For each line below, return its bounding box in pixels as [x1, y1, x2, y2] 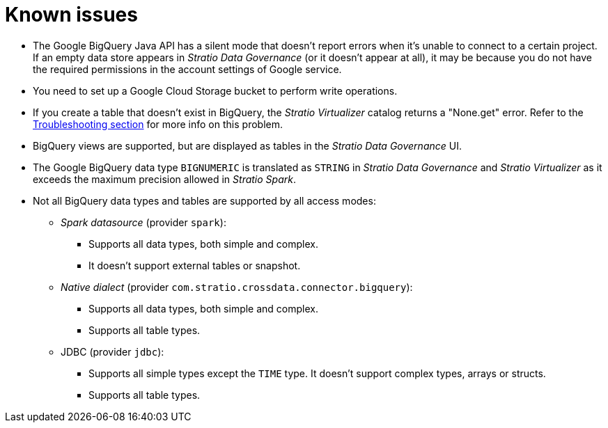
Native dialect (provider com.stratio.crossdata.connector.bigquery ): [61, 280, 413, 293]
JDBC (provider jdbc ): [61, 345, 164, 358]
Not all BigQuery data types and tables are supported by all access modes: [33, 194, 376, 207]
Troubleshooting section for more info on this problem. [33, 118, 283, 130]
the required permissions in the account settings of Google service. [33, 63, 342, 75]
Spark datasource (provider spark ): [61, 216, 226, 228]
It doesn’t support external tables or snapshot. [88, 259, 301, 271]
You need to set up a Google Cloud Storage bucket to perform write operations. [33, 84, 398, 97]
